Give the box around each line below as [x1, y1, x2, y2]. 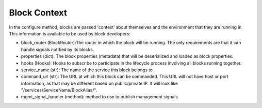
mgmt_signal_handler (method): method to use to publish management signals [21, 94, 178, 100]
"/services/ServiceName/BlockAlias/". [21, 87, 97, 93]
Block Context [9, 7, 67, 18]
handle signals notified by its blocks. [21, 46, 94, 52]
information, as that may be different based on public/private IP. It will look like [21, 80, 178, 86]
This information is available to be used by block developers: [9, 31, 131, 36]
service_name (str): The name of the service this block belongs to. [21, 67, 154, 73]
